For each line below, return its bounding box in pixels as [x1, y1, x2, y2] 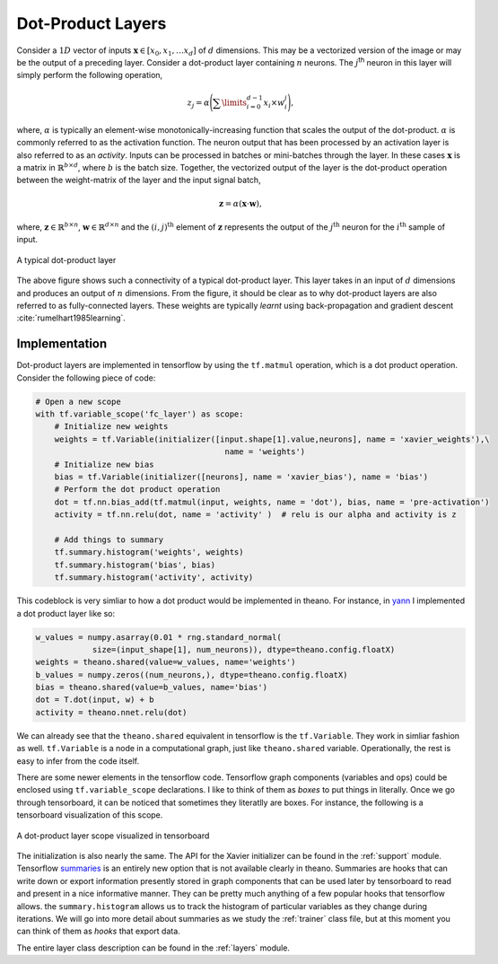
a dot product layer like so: [16, 608, 116, 618]
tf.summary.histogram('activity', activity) [54, 573, 254, 583]
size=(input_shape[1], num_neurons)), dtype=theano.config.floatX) [92, 644, 396, 654]
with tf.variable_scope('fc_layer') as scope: [35, 409, 244, 419]
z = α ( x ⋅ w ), [218, 198, 262, 208]
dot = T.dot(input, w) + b [35, 695, 154, 705]
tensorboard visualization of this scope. [16, 810, 163, 820]
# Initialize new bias [54, 459, 154, 469]
